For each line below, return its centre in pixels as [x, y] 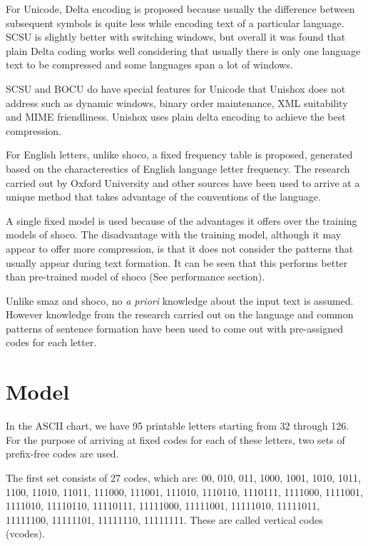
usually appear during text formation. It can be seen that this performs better [177, 262]
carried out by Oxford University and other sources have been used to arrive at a [183, 182]
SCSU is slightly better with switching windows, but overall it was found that [176, 37]
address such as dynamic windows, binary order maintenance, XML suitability [177, 102]
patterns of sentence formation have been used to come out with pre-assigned [174, 328]
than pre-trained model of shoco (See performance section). [136, 277]
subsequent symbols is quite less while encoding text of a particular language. [175, 22]
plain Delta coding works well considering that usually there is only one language [183, 50]
